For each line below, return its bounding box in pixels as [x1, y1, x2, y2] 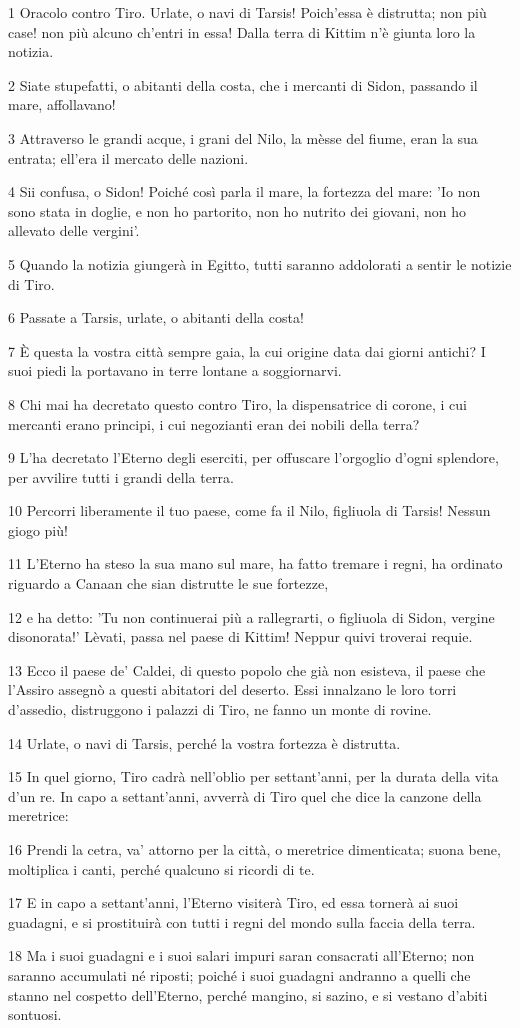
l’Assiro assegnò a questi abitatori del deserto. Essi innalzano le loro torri [8, 679, 457, 700]
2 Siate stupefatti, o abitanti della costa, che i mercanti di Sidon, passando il [8, 74, 478, 95]
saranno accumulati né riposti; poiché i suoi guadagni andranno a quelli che [8, 964, 471, 985]
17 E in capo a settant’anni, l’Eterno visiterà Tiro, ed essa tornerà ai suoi [8, 892, 459, 913]
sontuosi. [8, 1004, 62, 1025]
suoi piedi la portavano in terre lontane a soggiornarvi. [8, 360, 342, 381]
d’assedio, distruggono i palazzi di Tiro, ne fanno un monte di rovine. [8, 699, 432, 720]
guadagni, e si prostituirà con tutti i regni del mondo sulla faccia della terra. [8, 911, 476, 932]
